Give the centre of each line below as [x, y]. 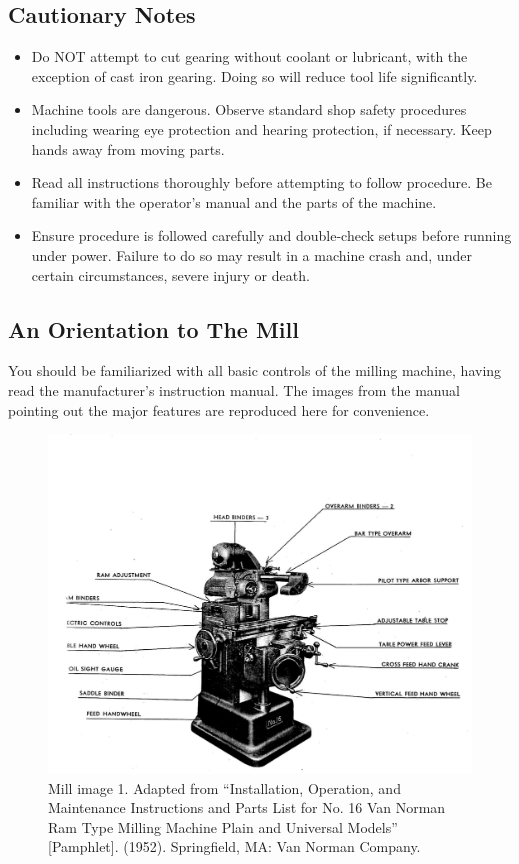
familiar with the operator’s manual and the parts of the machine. [234, 201]
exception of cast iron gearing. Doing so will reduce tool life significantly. [254, 75]
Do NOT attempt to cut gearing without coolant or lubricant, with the [249, 56]
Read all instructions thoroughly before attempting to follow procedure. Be [261, 182]
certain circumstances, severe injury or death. [170, 274]
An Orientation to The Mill [153, 328]
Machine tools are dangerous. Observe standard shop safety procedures [249, 109]
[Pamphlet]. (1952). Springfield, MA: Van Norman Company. [234, 846]
